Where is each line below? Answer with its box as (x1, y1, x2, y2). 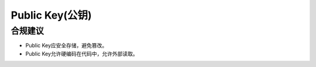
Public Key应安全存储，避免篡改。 (25, 42, 108, 49)
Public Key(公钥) (11, 9, 92, 22)
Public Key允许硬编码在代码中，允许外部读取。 (25, 50, 139, 57)
